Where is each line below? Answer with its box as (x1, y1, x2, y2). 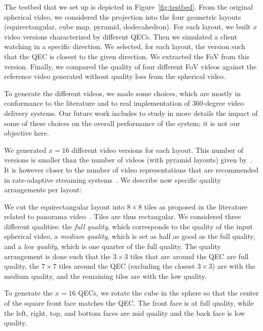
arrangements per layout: (4, 184, 82, 195)
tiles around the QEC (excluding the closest (59, 261, 195, 271)
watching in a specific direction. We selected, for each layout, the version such (4, 41, 245, 52)
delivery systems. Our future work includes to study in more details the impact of (4, 107, 258, 118)
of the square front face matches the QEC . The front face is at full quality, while (4, 298, 254, 308)
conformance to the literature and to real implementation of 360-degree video (4, 98, 244, 108)
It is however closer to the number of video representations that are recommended (4, 164, 258, 175)
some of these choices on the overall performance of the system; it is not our (4, 117, 241, 128)
